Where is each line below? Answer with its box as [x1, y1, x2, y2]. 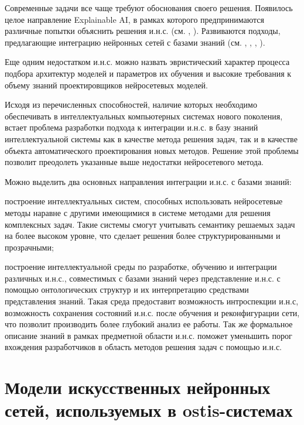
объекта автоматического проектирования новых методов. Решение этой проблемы [5, 144, 299, 156]
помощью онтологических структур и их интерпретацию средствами [5, 283, 249, 296]
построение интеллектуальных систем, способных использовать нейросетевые [5, 195, 283, 207]
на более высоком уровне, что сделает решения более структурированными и [5, 229, 281, 242]
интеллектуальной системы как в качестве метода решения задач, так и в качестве [5, 132, 298, 145]
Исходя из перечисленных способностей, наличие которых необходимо [5, 98, 257, 111]
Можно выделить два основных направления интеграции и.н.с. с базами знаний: [5, 175, 292, 187]
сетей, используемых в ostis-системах [5, 398, 293, 422]
